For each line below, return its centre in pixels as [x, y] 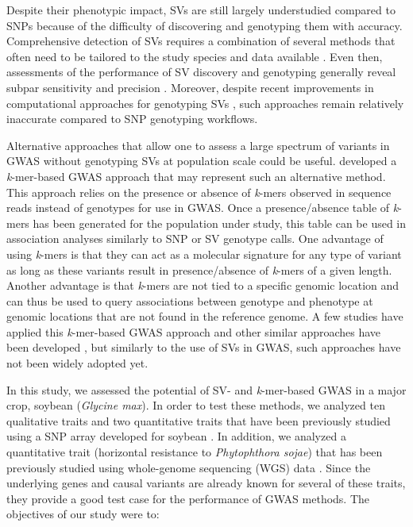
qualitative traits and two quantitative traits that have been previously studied [199, 420]
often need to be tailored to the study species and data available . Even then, [195, 56]
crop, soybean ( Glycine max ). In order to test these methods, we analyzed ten [196, 405]
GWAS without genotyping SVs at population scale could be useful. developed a [202, 161]
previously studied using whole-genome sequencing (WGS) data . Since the [189, 467]
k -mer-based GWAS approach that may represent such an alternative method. [196, 176]
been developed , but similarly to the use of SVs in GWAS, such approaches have [204, 347]
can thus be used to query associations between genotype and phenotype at [190, 300]
